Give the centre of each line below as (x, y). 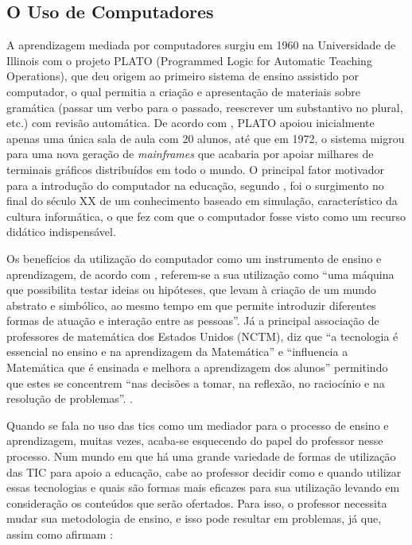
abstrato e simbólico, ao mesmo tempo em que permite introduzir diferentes (191, 305)
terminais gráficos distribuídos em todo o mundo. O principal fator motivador (196, 169)
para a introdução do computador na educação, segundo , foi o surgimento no (195, 185)
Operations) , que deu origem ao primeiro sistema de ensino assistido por (183, 76)
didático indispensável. (61, 232)
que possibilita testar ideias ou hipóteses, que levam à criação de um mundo (191, 290)
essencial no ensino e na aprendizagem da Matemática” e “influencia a (177, 352)
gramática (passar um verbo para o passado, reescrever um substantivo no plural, (205, 107)
